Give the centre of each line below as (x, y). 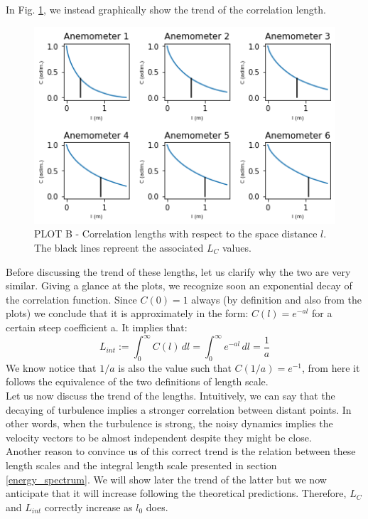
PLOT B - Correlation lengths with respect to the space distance (176, 234)
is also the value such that (175, 367)
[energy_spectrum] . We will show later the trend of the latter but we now (166, 479)
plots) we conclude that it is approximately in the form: (127, 313)
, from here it (331, 367)
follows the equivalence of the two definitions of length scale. (137, 381)
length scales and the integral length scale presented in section (141, 465)
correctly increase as (89, 507)
